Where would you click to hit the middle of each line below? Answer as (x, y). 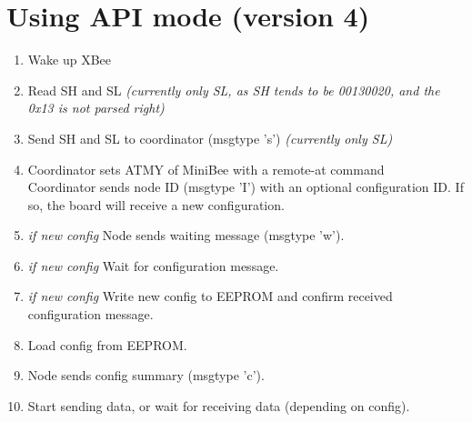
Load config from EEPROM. (107, 344)
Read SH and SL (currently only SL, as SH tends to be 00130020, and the (234, 90)
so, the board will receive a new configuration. (156, 204)
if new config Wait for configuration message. (153, 265)
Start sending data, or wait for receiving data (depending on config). (219, 405)
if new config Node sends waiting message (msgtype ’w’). (186, 235)
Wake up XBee (69, 60)
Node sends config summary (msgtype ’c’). (146, 375)
